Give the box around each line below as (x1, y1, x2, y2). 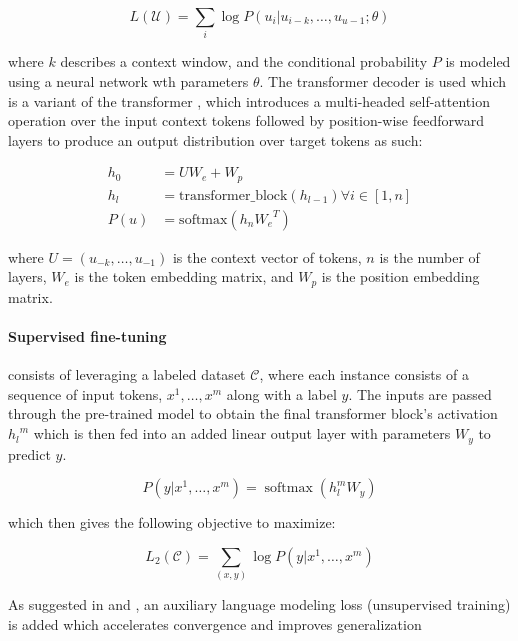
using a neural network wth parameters (8, 70, 249, 91)
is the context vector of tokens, (172, 246, 362, 267)
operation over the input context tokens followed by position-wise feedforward (8, 110, 485, 131)
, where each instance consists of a (259, 364, 469, 385)
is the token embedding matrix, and (74, 266, 294, 287)
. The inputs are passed (348, 383, 492, 404)
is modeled (445, 51, 511, 72)
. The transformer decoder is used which (259, 70, 507, 91)
